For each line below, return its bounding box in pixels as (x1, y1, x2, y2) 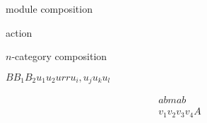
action (6, 25, 32, 40)
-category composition (11, 49, 107, 64)
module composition (6, 1, 93, 16)
